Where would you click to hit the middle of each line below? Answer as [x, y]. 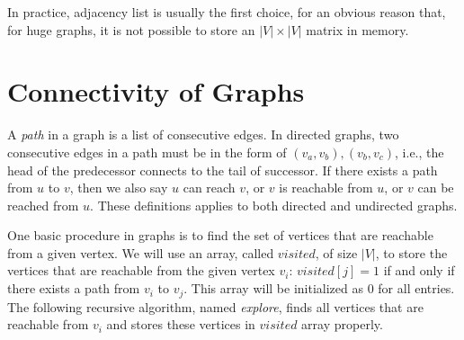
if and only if [419, 270]
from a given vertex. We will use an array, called [141, 252]
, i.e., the [419, 152]
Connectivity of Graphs [156, 91]
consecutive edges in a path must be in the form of [147, 152]
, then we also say [119, 188]
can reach [209, 188]
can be [436, 188]
